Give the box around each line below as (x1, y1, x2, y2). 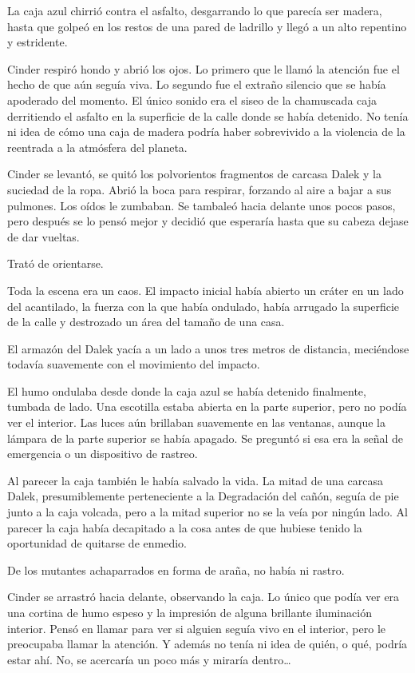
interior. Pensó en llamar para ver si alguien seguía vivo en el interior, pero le (7, 619, 386, 636)
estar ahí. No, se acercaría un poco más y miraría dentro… (7, 651, 291, 667)
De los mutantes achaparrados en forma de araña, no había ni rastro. (7, 561, 345, 578)
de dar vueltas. (7, 228, 80, 245)
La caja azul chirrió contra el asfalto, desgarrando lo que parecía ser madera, (7, 2, 382, 18)
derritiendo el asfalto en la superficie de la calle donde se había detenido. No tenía (7, 107, 409, 124)
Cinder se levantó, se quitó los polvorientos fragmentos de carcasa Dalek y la (7, 165, 381, 182)
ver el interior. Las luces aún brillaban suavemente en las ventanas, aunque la (7, 414, 385, 431)
